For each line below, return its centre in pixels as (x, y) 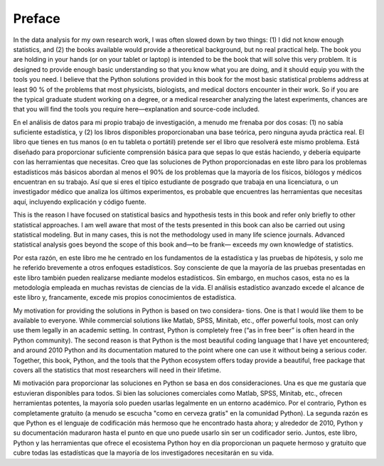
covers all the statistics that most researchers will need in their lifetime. (117, 370)
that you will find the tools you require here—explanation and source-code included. (136, 109)
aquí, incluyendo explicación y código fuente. (80, 202)
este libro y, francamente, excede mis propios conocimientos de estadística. (125, 298)
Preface (37, 18)
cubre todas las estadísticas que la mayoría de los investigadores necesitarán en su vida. (143, 453)
